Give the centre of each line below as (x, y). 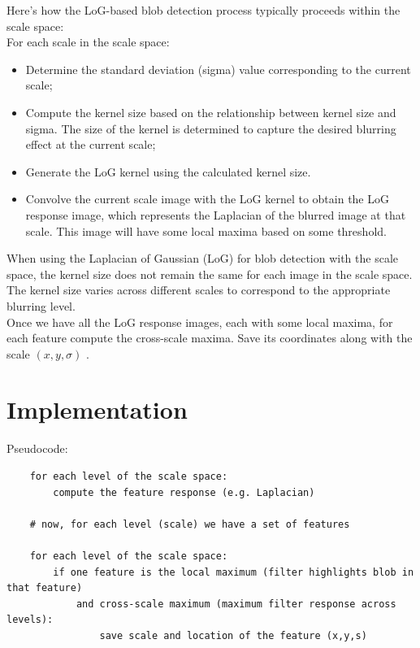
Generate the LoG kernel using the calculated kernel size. (168, 171)
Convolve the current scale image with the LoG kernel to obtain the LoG (207, 199)
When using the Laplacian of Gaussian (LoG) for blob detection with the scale (203, 258)
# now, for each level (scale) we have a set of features (190, 524)
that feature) (45, 588)
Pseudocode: (37, 448)
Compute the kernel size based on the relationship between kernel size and (211, 112)
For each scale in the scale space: (88, 42)
